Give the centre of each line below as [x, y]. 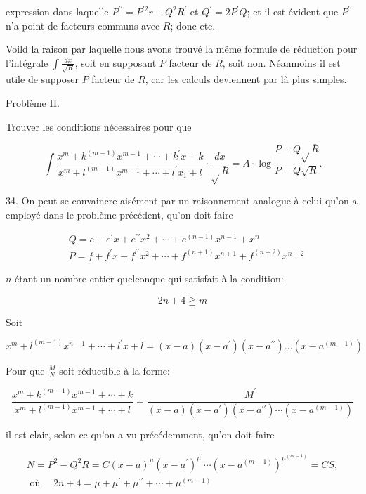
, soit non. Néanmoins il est [281, 62]
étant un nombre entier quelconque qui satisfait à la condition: [149, 278]
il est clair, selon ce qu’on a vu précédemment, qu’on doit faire [140, 434]
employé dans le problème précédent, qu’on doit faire [119, 214]
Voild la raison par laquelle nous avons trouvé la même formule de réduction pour [182, 49]
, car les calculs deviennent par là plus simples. [246, 79]
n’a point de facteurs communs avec [83, 25]
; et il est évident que [293, 11]
